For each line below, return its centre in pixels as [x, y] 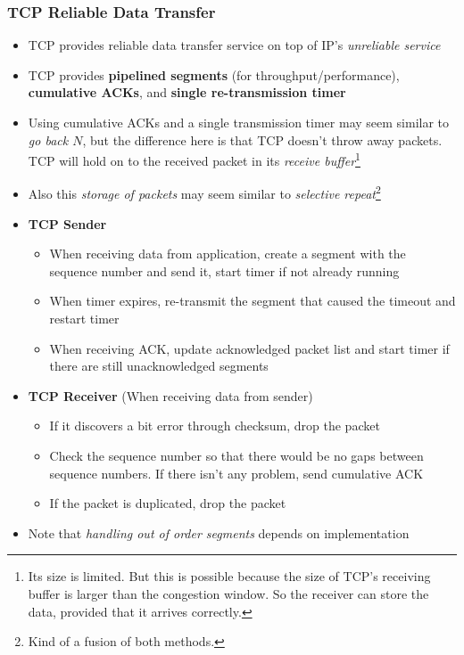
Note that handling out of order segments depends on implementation [219, 532]
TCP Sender [67, 223]
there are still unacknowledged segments [159, 366]
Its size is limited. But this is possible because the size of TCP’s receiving [229, 576]
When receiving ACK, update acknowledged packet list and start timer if [249, 348]
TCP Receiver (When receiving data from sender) [170, 395]
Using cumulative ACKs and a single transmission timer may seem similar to [239, 122]
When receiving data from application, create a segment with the [228, 254]
